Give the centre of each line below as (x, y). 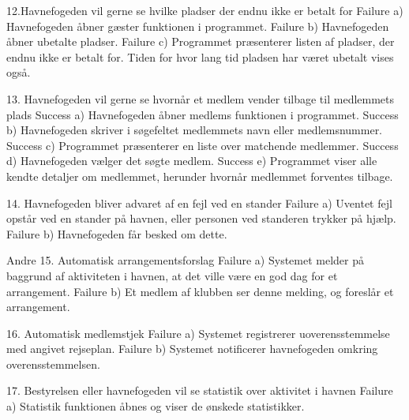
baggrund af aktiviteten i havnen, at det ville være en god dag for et (172, 275)
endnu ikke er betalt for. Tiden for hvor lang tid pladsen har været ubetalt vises (200, 56)
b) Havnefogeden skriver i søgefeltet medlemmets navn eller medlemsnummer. (195, 130)
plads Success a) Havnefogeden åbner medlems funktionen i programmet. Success (203, 114)
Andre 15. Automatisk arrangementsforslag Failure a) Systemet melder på (186, 260)
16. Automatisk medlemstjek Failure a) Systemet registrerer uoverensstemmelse (198, 333)
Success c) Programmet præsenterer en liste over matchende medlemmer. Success (203, 145)
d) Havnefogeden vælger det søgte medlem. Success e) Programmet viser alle (192, 161)
